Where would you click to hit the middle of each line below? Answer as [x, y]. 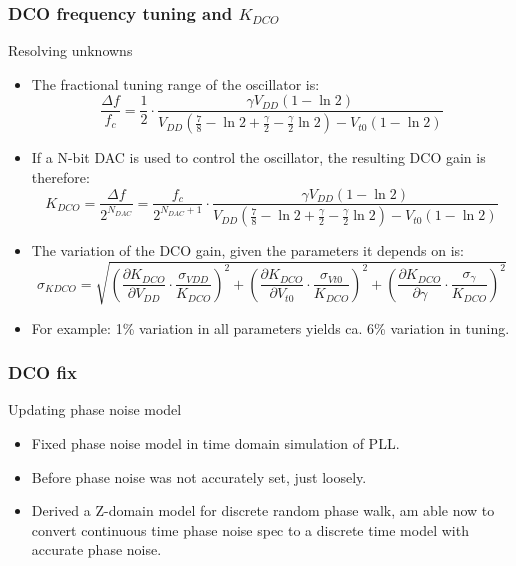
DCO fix [42, 372]
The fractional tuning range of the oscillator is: [175, 83]
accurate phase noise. [96, 549]
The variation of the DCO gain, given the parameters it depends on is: [248, 250]
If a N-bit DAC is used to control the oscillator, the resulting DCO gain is [258, 157]
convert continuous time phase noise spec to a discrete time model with [250, 529]
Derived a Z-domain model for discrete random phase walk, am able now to [263, 510]
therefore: [60, 176]
